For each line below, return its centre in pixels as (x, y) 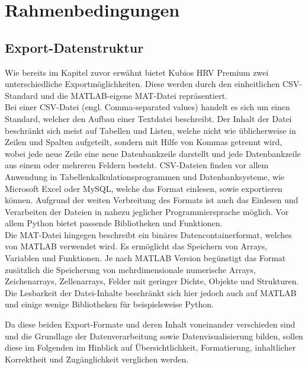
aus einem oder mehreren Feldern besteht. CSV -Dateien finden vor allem (137, 165)
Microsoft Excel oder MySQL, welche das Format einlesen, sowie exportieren (144, 188)
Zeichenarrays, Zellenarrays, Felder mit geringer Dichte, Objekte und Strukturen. (152, 281)
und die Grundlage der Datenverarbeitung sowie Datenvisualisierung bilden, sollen (154, 336)
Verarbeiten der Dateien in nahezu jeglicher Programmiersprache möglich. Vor (147, 211)
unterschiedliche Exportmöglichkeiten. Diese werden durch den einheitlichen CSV (152, 84)
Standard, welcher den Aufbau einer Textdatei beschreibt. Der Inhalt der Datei (148, 118)
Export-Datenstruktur (74, 47)
